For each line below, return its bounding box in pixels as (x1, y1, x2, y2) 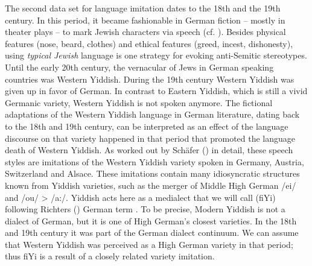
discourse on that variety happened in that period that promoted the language (5, 131, 296, 144)
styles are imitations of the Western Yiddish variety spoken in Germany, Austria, (5, 155, 304, 168)
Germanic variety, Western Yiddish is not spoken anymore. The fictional (5, 96, 273, 109)
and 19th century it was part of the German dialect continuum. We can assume (5, 226, 299, 239)
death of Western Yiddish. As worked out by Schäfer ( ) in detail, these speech (5, 144, 293, 156)
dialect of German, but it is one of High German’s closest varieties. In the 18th (5, 214, 297, 227)
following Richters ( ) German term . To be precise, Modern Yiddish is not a (5, 203, 285, 215)
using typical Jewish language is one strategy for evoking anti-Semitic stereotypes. (5, 49, 307, 62)
